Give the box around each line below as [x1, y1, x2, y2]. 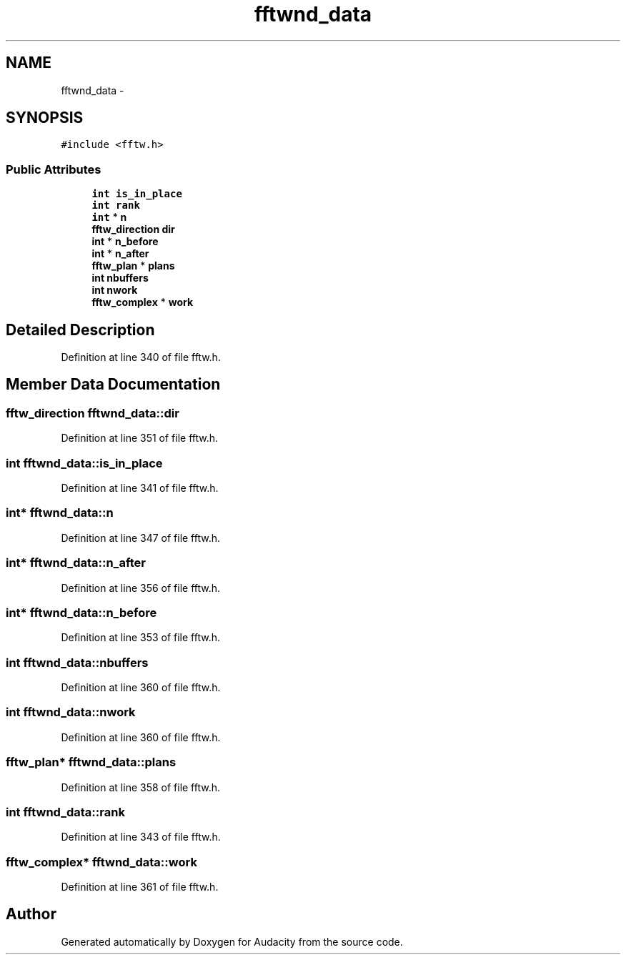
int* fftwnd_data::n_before [6, 605, 157, 620]
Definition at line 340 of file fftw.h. [61, 351, 221, 364]
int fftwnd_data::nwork [6, 705, 136, 720]
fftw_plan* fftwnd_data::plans [6, 755, 177, 770]
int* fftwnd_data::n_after [6, 555, 146, 570]
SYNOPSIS [6, 109, 84, 127]
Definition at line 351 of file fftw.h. [61, 432, 219, 445]
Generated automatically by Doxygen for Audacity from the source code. [61, 935, 403, 948]
